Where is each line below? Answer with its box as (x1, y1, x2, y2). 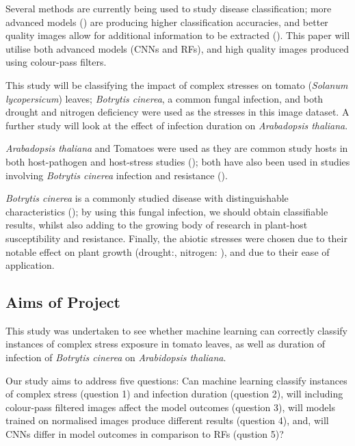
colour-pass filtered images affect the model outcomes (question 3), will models (5, 399, 335, 414)
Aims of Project (5, 291, 120, 313)
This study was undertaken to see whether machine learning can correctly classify (5, 323, 347, 337)
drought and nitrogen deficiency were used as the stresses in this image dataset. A (5, 105, 350, 119)
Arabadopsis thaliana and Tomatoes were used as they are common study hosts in (5, 141, 348, 155)
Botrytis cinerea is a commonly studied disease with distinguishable (5, 191, 289, 205)
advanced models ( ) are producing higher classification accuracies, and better (5, 14, 328, 29)
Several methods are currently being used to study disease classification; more (5, 1, 332, 15)
